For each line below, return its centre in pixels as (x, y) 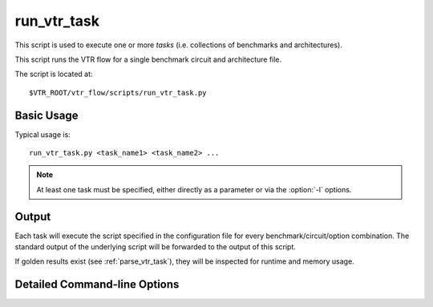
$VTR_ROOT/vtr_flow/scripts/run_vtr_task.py (118, 93)
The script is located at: (54, 74)
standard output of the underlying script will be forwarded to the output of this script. (156, 247)
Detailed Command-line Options (97, 285)
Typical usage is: (43, 134)
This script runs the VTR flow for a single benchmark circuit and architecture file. (148, 59)
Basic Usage (47, 115)
